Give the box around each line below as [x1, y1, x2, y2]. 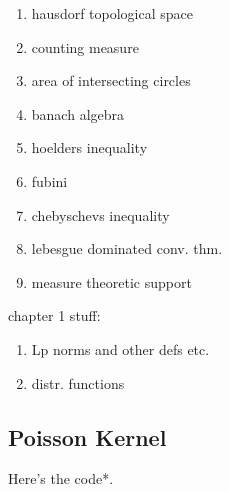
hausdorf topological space [31, 3, 194, 23]
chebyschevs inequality [31, 204, 170, 225]
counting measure [31, 36, 139, 57]
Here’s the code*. [8, 468, 114, 489]
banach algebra [31, 103, 125, 124]
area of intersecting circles [31, 70, 191, 91]
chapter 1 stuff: [8, 305, 101, 326]
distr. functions [31, 372, 125, 393]
